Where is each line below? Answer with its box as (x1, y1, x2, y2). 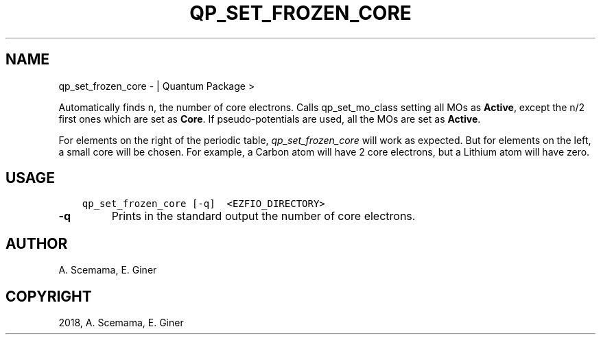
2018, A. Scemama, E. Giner (58, 317, 184, 329)
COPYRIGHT (5, 287, 92, 305)
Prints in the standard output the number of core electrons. (111, 209, 416, 223)
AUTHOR (5, 234, 68, 252)
